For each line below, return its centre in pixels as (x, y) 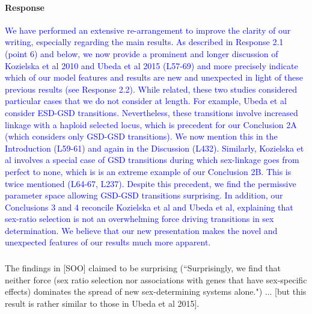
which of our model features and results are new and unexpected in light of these (154, 77)
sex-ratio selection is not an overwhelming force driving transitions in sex (139, 219)
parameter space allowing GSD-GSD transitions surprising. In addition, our (144, 195)
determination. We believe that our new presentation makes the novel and (141, 230)
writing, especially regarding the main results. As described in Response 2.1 (144, 42)
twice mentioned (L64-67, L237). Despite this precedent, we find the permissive (151, 183)
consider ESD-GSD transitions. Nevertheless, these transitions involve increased (151, 112)
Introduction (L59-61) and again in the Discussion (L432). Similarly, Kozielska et (154, 148)
